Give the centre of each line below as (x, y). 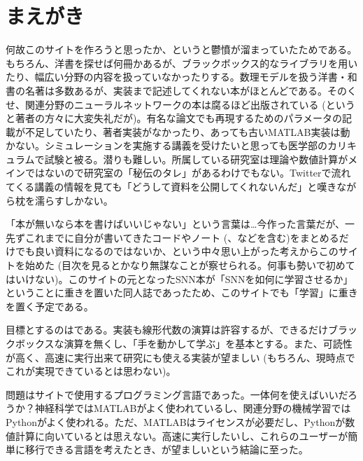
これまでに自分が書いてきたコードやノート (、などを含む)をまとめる (182, 237)
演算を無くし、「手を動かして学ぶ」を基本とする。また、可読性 (208, 343)
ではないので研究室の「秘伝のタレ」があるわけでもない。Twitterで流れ (188, 173)
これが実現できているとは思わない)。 (91, 371)
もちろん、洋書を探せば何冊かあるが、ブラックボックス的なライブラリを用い (182, 63)
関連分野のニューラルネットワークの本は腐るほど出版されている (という (190, 104)
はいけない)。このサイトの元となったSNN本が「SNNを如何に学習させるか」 (179, 278)
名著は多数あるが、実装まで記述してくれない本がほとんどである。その (186, 90)
